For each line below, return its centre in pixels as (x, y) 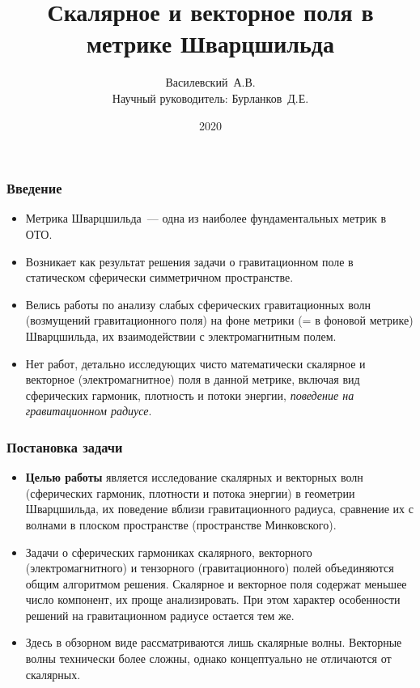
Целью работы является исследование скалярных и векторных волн (194, 477)
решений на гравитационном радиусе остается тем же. (160, 615)
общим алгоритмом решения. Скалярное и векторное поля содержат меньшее (216, 583)
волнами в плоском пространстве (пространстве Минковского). (181, 524)
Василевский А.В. (210, 82)
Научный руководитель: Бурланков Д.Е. (210, 98)
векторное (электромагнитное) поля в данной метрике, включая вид (193, 379)
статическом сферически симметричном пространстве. (159, 277)
